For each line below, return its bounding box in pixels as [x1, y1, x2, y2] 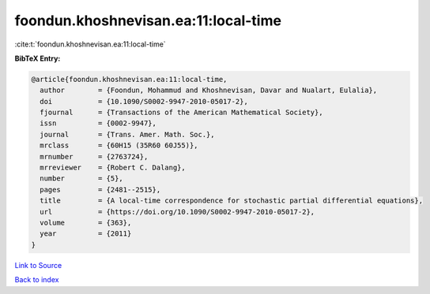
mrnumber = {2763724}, [40, 152, 149, 161]
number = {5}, [40, 174, 124, 183]
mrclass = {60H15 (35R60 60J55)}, [40, 141, 198, 150]
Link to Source [14, 260, 62, 270]
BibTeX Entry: [14, 54, 61, 63]
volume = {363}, [40, 218, 132, 227]
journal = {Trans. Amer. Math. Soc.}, [40, 130, 215, 139]
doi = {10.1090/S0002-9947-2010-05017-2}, [40, 97, 248, 106]
